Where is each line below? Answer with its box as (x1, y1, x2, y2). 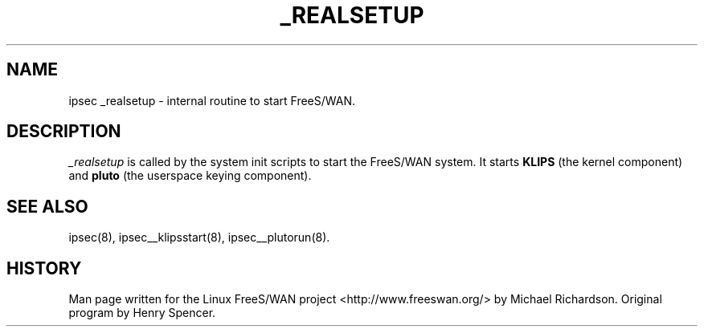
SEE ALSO (6, 196, 88, 217)
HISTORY (6, 258, 82, 278)
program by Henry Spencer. (68, 306, 216, 320)
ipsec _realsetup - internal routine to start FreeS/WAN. (68, 93, 356, 108)
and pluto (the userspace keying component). (68, 169, 312, 183)
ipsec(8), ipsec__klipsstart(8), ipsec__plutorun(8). (68, 230, 330, 245)
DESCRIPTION (6, 121, 121, 142)
